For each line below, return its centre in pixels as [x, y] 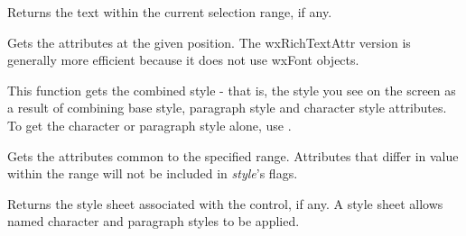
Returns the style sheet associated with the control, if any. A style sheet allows [225, 203]
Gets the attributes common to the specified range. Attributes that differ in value [233, 155]
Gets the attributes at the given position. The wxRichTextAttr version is [209, 42]
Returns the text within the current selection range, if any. [170, 12]
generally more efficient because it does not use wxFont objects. [183, 60]
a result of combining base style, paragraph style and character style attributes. [227, 108]
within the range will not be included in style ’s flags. [153, 173]
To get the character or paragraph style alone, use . [149, 125]
